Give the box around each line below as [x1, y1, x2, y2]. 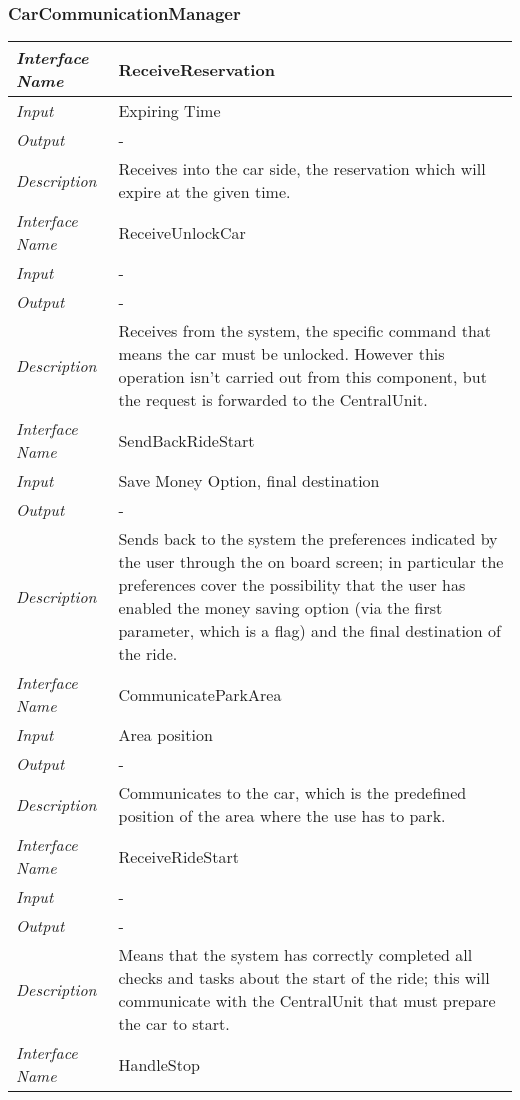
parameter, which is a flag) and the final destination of [118, 619, 501, 643]
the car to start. [118, 1012, 230, 1036]
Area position [118, 723, 213, 747]
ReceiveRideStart [118, 844, 239, 868]
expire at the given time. [118, 180, 291, 204]
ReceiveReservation [118, 57, 275, 81]
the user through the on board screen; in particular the [118, 550, 504, 574]
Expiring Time [118, 99, 221, 123]
